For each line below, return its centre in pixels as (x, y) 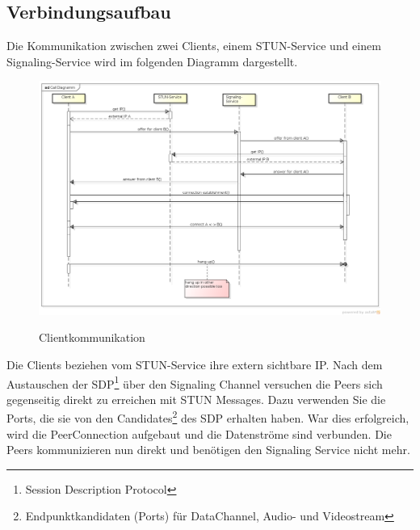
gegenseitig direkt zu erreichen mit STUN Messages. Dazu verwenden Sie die (196, 399)
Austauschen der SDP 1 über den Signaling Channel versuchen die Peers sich (195, 382)
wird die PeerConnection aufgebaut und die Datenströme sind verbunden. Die (199, 433)
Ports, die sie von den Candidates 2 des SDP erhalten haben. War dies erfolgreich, (208, 417)
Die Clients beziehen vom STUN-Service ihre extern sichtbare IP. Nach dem (195, 364)
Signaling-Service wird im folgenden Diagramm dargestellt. (152, 61)
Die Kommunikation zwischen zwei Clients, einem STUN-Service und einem (194, 46)
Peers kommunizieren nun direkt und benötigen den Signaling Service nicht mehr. (208, 450)
